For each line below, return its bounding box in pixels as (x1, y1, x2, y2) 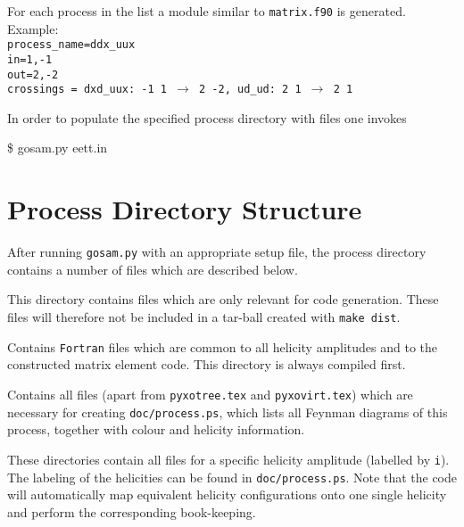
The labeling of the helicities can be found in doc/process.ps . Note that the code (7, 467, 457, 486)
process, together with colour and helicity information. (7, 420, 305, 439)
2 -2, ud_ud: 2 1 (199, 83, 302, 96)
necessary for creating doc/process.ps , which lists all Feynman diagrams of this (7, 402, 448, 421)
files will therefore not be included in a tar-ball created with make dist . (7, 308, 401, 326)
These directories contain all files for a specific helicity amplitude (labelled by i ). (7, 449, 450, 468)
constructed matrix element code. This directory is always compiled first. (7, 355, 406, 374)
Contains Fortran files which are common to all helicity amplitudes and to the (7, 337, 438, 356)
